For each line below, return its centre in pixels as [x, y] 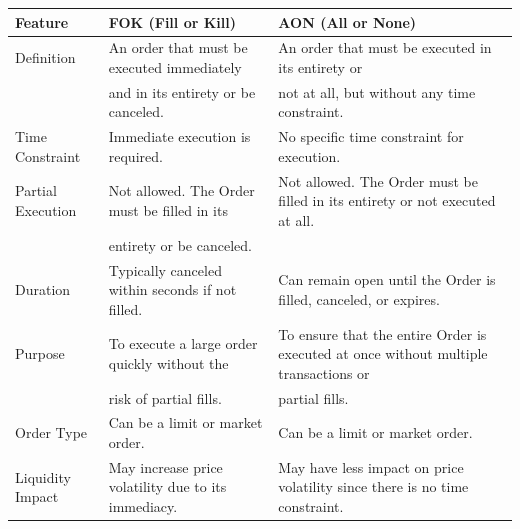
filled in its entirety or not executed [387, 200]
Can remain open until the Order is [387, 279]
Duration [43, 289]
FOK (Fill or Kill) [172, 21]
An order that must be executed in [385, 47]
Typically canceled [165, 269]
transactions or [324, 372]
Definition [45, 57]
